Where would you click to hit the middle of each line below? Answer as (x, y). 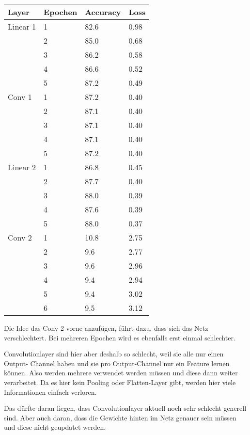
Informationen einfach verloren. (50, 392)
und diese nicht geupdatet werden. (55, 427)
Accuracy (103, 12)
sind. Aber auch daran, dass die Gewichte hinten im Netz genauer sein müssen (120, 417)
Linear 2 (22, 167)
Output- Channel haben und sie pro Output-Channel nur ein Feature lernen (117, 363)
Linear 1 (22, 26)
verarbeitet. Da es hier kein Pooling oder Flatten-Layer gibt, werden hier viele (120, 382)
